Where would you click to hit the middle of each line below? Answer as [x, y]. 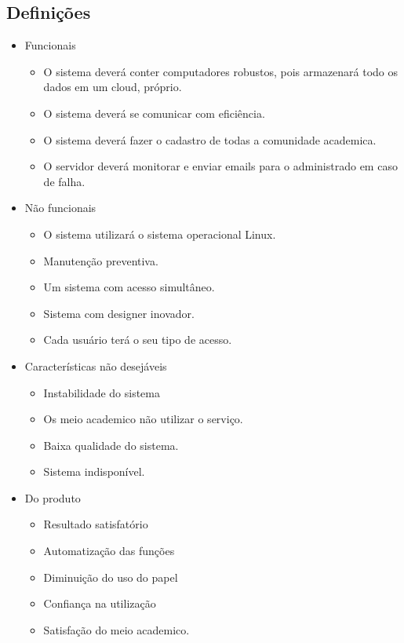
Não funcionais [60, 208]
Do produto [53, 497]
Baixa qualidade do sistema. [111, 445]
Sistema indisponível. [94, 471]
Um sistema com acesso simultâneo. [129, 287]
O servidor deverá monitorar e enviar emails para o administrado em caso [220, 166]
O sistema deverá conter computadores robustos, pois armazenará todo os [221, 71]
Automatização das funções [109, 551]
